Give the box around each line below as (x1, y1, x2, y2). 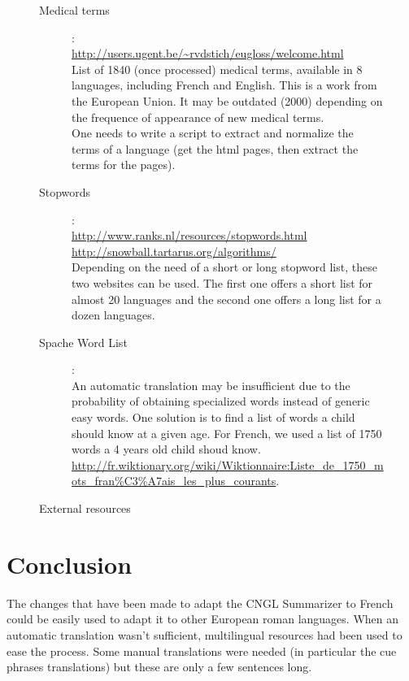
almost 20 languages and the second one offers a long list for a (72, 290, 381, 307)
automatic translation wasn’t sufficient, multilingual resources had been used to (7, 626, 402, 643)
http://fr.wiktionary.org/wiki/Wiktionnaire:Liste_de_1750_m (72, 456, 384, 473)
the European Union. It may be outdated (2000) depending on (72, 92, 383, 109)
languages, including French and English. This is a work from (72, 76, 377, 93)
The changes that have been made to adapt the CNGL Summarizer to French (7, 594, 394, 611)
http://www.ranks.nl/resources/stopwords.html (72, 227, 307, 244)
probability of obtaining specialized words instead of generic (72, 393, 370, 410)
